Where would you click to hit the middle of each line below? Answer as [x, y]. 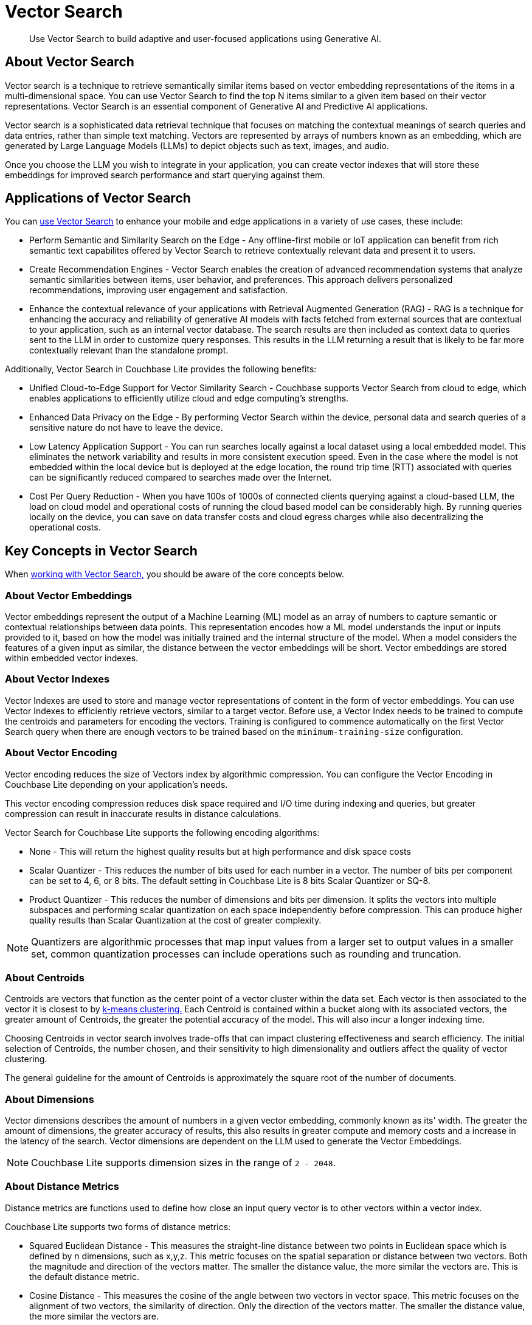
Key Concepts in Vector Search [101, 551]
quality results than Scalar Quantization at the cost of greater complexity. [175, 920]
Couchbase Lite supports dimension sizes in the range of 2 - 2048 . [184, 1163]
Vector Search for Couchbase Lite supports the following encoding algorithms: [162, 832]
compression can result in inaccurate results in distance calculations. [143, 813]
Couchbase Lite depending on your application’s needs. [116, 784]
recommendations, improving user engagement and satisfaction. [159, 290]
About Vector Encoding [61, 753]
